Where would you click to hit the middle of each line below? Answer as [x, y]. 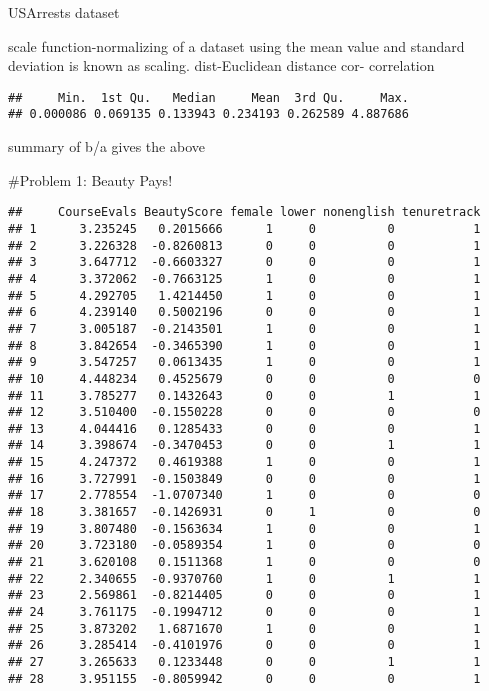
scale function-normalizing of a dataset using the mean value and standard [236, 45]
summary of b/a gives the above [106, 146]
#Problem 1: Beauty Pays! [90, 179]
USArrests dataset [64, 12]
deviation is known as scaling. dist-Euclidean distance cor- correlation [221, 65]
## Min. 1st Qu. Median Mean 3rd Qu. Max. [208, 97]
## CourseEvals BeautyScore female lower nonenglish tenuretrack [244, 212]
